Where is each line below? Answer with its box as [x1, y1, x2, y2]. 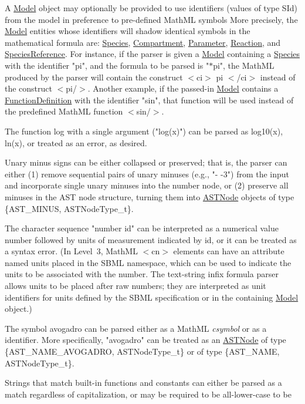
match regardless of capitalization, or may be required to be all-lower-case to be [5, 388, 292, 400]
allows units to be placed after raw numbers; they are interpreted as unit [5, 280, 266, 292]
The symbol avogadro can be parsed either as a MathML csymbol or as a [5, 322, 267, 334]
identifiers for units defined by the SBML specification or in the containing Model [5, 291, 299, 303]
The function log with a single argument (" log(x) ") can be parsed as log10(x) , [5, 124, 283, 137]
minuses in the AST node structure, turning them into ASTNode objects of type [5, 190, 294, 203]
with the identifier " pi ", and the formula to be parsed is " [5, 59, 209, 71]
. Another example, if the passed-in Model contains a [87, 82, 279, 95]
